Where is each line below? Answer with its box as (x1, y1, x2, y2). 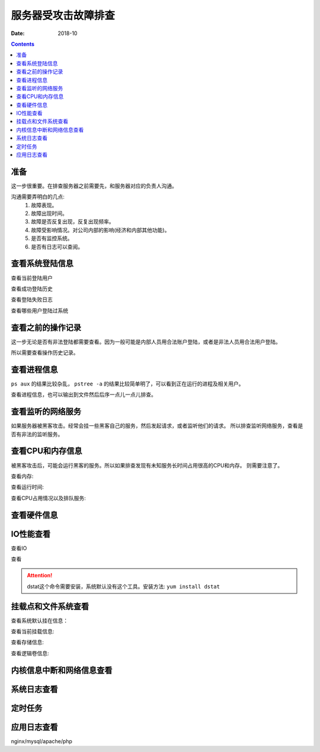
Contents (11, 40, 35, 48)
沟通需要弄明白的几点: (11, 193, 65, 200)
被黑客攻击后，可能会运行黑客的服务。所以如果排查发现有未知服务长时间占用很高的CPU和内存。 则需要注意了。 (11, 462, 283, 469)
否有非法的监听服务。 (11, 431, 63, 438)
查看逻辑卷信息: (11, 649, 50, 656)
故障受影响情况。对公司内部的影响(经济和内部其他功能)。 (31, 226, 170, 233)
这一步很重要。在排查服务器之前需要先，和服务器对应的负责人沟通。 (11, 182, 177, 189)
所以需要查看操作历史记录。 (11, 349, 79, 356)
